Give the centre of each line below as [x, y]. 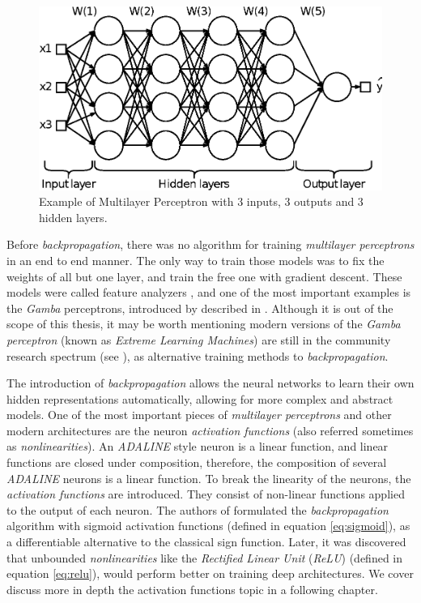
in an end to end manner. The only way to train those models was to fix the [196, 260]
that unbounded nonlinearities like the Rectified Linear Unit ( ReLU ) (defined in [205, 557]
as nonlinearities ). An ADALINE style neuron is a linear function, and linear [198, 446]
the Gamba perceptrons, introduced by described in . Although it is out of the [200, 308]
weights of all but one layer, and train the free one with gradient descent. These [204, 276]
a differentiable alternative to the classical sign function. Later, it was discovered [206, 542]
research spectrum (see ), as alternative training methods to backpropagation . [198, 355]
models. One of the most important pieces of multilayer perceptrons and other [199, 415]
